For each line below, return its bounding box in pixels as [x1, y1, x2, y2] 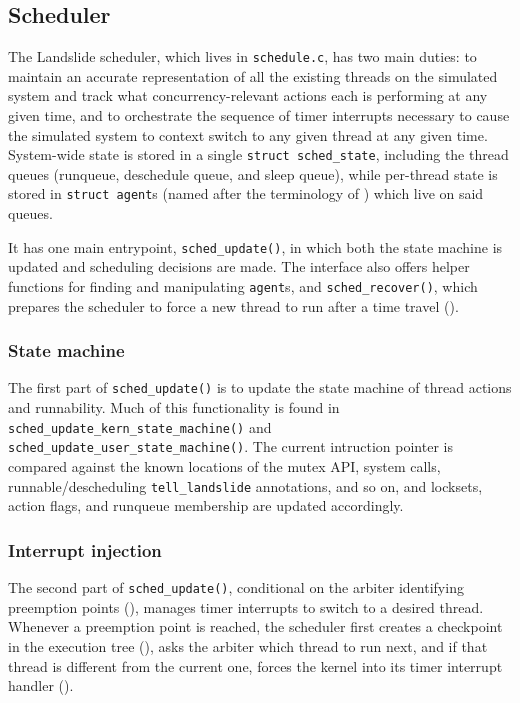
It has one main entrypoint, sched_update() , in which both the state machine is [8, 236, 503, 257]
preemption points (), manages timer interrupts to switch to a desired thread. [8, 596, 484, 617]
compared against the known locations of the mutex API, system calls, [8, 456, 441, 477]
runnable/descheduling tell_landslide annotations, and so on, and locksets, [8, 475, 483, 496]
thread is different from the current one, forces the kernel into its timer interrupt [8, 655, 503, 676]
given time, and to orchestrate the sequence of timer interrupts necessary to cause [8, 105, 510, 126]
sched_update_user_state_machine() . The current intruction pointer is [8, 436, 453, 457]
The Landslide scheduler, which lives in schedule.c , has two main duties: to [8, 46, 477, 67]
